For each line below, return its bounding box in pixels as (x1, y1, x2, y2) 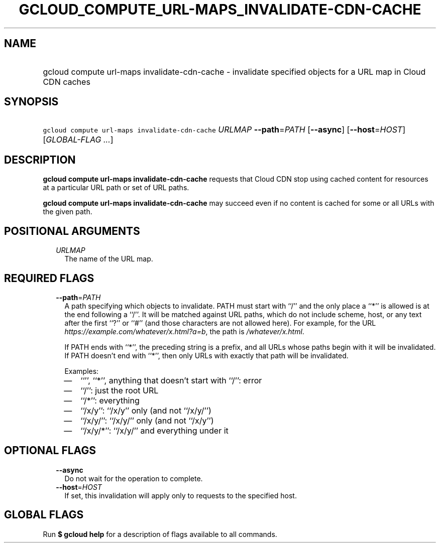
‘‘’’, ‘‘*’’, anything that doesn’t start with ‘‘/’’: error (80, 375, 262, 385)
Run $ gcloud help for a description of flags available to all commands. (43, 529, 277, 538)
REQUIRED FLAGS (4, 271, 94, 285)
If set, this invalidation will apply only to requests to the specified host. (64, 491, 297, 500)
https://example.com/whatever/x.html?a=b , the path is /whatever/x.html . (64, 327, 304, 336)
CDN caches (43, 76, 90, 87)
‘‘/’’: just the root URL (80, 385, 159, 395)
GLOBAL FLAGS (4, 508, 84, 521)
